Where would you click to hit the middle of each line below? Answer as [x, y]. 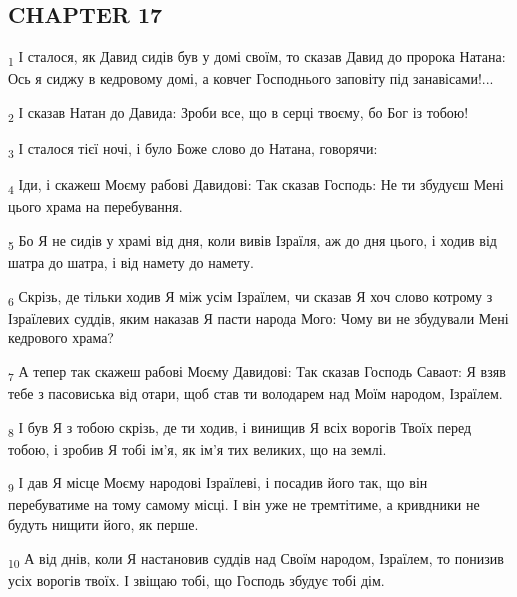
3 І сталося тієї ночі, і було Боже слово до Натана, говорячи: [193, 149]
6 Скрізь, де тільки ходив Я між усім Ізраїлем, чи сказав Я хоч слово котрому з [250, 297]
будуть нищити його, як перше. [103, 524]
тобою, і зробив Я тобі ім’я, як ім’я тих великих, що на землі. [197, 448]
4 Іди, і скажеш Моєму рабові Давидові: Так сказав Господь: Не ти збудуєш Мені [256, 185]
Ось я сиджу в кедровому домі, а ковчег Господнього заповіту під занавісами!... [251, 78]
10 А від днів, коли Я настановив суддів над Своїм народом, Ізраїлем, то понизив [256, 559]
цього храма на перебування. [95, 206]
